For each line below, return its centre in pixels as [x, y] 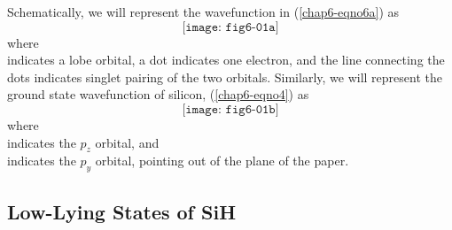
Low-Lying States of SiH [122, 211]
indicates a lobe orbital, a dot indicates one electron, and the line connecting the [226, 60]
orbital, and [127, 142]
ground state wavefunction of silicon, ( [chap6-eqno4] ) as [158, 94]
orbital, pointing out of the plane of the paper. [222, 161]
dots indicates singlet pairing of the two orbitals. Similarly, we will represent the [225, 77]
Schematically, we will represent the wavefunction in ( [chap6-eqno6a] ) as [203, 11]
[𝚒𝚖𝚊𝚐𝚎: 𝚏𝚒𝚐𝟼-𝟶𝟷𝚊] [230, 27]
